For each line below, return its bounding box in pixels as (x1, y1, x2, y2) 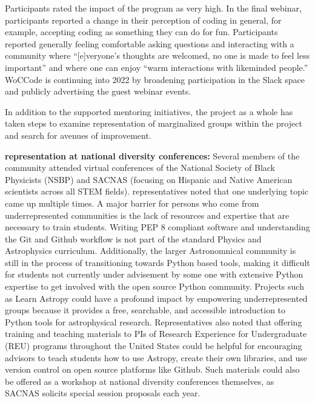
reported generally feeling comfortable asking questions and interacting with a (5, 37, 294, 50)
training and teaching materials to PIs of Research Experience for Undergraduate (5, 327, 307, 340)
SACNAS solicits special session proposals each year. (5, 387, 201, 399)
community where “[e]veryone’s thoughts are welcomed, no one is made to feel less (5, 49, 310, 62)
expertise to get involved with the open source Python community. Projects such (5, 280, 304, 293)
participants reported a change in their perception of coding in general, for (5, 13, 282, 26)
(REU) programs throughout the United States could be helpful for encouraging (5, 339, 302, 352)
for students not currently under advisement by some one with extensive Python (5, 268, 303, 281)
